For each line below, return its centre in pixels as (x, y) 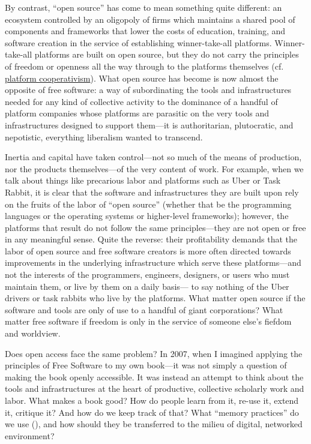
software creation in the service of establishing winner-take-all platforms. (138, 42)
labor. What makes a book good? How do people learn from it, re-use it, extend (152, 400)
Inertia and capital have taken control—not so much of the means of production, (153, 157)
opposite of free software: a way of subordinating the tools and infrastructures (148, 90)
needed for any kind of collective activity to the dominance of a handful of (141, 101)
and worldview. (33, 333)
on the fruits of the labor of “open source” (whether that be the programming (148, 204)
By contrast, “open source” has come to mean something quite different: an (143, 7)
